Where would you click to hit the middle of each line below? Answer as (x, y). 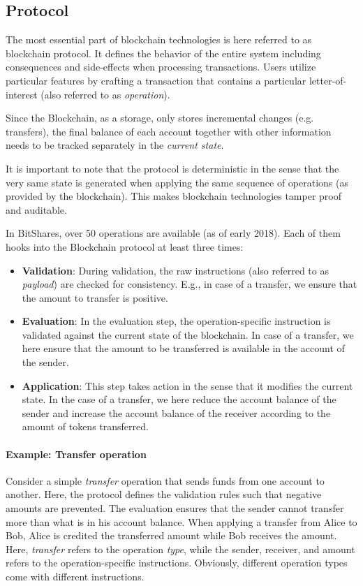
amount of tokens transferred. (85, 426)
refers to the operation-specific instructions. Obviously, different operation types (177, 563)
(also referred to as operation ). (105, 94)
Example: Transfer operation (76, 454)
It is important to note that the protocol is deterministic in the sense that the (172, 168)
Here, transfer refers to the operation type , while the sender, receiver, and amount (180, 549)
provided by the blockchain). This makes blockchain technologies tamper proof (174, 196)
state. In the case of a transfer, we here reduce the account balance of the (179, 399)
